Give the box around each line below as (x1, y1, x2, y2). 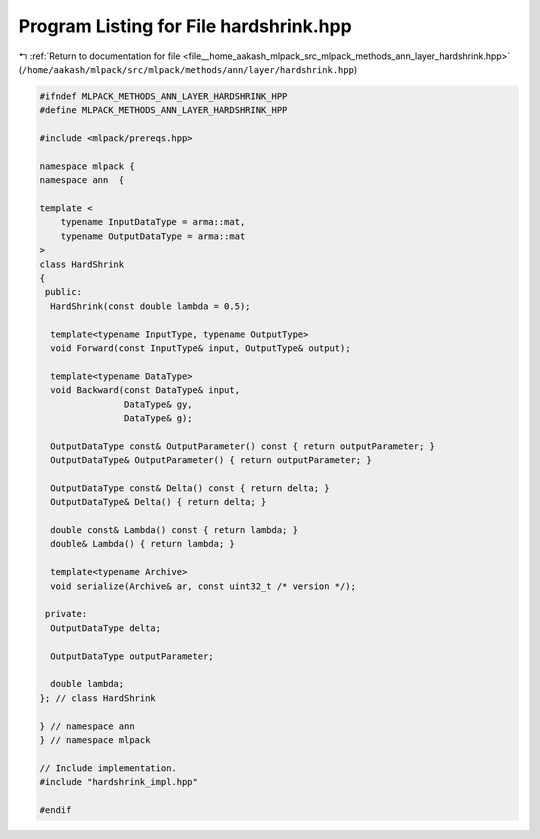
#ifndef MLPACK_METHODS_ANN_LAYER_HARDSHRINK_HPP (39, 90, 288, 102)
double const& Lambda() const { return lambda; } (50, 525, 299, 536)
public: (45, 286, 83, 298)
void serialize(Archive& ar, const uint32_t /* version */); (50, 580, 357, 592)
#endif (39, 804, 72, 815)
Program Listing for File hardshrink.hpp (18, 15, 352, 37)
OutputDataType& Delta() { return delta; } (50, 496, 267, 508)
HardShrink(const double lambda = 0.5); (50, 300, 251, 312)
